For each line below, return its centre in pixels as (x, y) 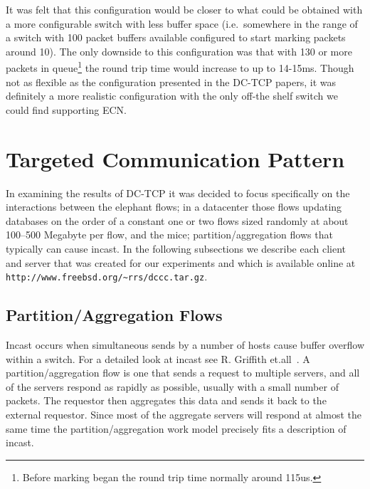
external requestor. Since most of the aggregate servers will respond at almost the (184, 414)
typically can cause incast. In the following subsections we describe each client (176, 248)
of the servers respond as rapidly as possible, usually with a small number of (172, 386)
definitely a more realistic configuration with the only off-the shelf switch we (172, 96)
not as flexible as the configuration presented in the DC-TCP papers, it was (171, 81)
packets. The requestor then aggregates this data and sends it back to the (166, 400)
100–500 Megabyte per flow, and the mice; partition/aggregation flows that (169, 235)
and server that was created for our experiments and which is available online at (181, 262)
